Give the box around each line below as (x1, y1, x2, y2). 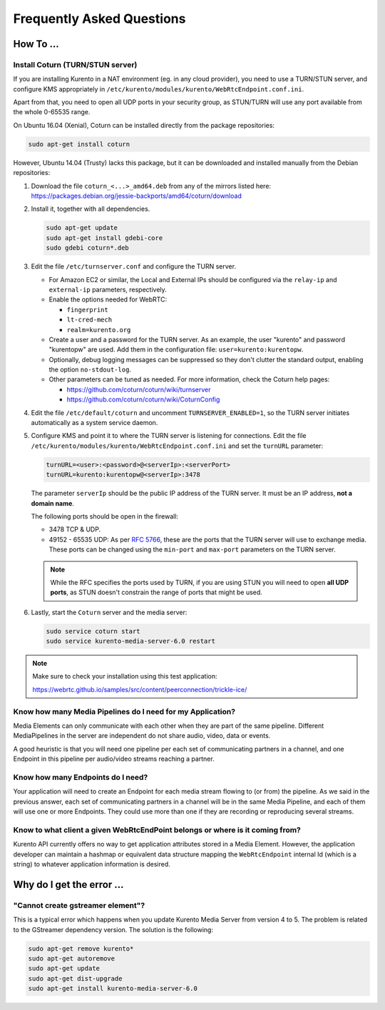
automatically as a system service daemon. (31, 419, 158, 427)
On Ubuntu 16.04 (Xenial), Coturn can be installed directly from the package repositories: (13, 121, 274, 129)
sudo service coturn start (46, 627, 140, 635)
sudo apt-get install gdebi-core (46, 234, 163, 242)
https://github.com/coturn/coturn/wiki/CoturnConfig (66, 395, 220, 404)
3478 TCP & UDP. (48, 525, 101, 534)
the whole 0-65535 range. (13, 108, 91, 116)
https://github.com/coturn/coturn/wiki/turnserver (66, 385, 211, 394)
